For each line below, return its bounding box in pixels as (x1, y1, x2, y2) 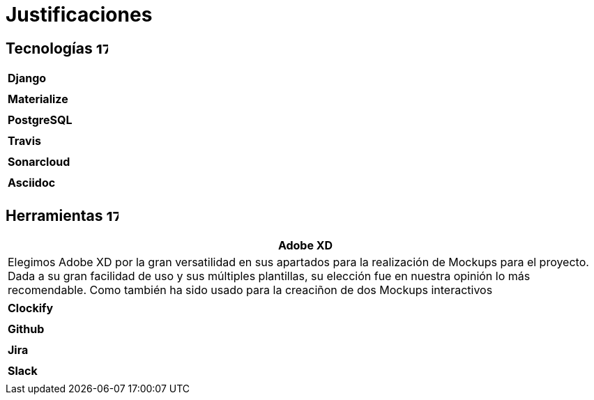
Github (8, 322, 45, 337)
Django (8, 71, 47, 86)
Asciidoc (8, 176, 56, 190)
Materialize (8, 92, 68, 107)
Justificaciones (6, 3, 153, 26)
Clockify (8, 301, 54, 316)
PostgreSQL (8, 113, 73, 128)
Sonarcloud (8, 155, 70, 169)
